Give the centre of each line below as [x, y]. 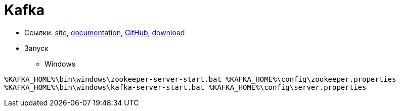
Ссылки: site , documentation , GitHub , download [105, 32]
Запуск [36, 48]
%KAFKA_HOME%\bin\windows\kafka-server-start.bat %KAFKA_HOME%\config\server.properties [185, 87]
